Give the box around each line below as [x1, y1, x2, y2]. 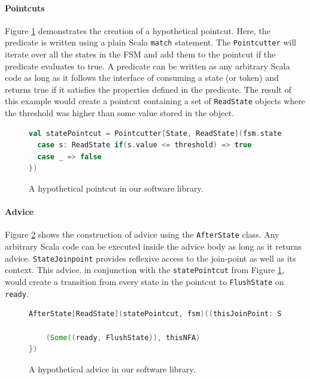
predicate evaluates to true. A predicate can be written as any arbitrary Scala [5, 59, 290, 72]
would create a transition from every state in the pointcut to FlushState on [5, 275, 284, 287]
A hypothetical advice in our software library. [29, 362, 196, 375]
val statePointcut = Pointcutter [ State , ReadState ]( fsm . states [29, 129, 286, 138]
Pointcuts [5, 1, 45, 14]
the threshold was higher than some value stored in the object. [5, 107, 235, 119]
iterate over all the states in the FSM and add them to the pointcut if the [5, 48, 276, 60]
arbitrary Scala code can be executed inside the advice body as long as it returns [5, 240, 302, 253]
